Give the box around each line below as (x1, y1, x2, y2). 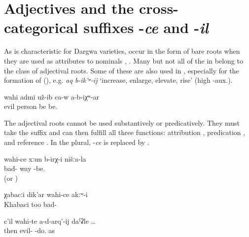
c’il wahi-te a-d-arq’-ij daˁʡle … (4, 215, 96, 226)
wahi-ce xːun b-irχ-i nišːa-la (4, 153, 86, 164)
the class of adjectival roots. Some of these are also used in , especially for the (4, 65, 239, 75)
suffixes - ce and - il (83, 17, 209, 38)
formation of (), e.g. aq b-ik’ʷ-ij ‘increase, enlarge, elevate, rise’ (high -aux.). (4, 75, 233, 85)
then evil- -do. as (4, 225, 55, 236)
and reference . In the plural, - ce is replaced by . (4, 137, 149, 147)
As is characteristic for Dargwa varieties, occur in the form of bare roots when (4, 46, 240, 56)
